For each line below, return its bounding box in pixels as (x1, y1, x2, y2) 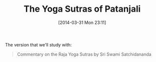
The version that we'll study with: (5, 41, 72, 47)
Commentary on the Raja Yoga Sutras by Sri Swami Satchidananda (17, 51, 152, 57)
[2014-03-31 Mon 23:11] (58, 20, 107, 25)
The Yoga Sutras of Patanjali (23, 3, 141, 15)
